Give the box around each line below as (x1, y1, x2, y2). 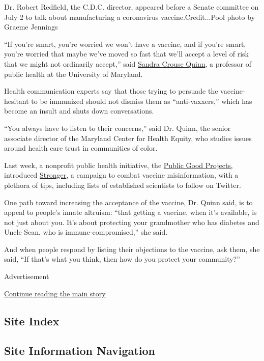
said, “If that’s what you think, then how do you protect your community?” (4, 254, 240, 264)
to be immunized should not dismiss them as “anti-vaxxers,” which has (31, 95, 252, 106)
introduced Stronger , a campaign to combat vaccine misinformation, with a (4, 170, 239, 180)
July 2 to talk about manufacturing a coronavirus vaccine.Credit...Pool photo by (4, 11, 255, 22)
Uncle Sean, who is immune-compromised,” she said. (4, 227, 168, 237)
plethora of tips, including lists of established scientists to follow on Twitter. (4, 179, 241, 190)
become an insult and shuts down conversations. (4, 105, 154, 116)
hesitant (4, 95, 29, 106)
